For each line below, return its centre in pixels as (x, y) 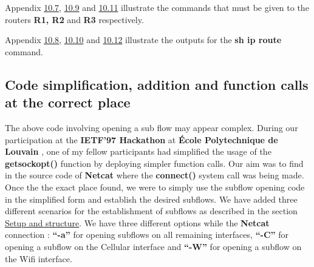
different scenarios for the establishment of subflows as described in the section (151, 211)
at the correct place (68, 102)
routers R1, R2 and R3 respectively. (74, 19)
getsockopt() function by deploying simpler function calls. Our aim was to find (154, 163)
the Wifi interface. (39, 258)
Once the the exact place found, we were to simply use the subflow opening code (155, 187)
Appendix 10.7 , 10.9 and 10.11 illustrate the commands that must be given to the (157, 7)
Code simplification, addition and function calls (157, 84)
